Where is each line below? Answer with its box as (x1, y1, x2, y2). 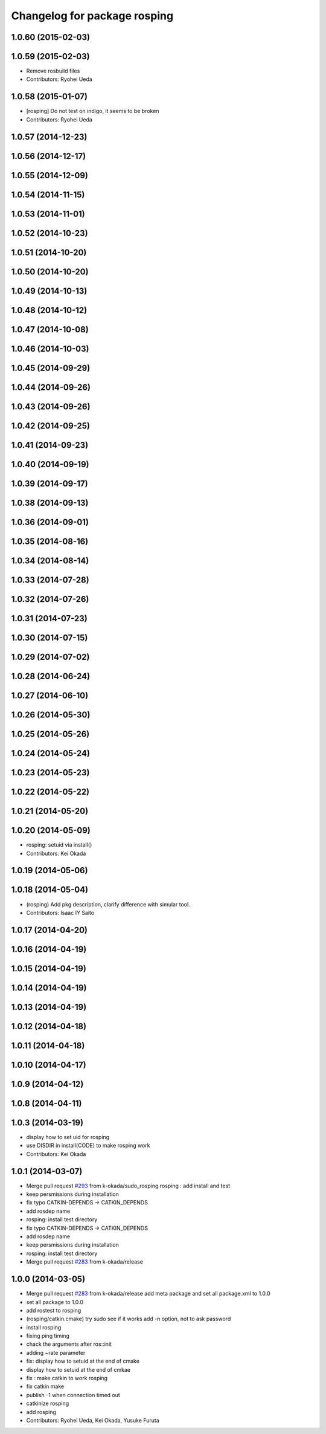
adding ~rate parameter (26, 1349, 86, 1356)
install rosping (26, 1323, 62, 1331)
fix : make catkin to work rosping (26, 1375, 108, 1382)
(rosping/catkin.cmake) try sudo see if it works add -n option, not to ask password (26, 1315, 231, 1323)
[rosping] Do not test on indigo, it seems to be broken (26, 108, 159, 115)
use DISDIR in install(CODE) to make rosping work (26, 1142, 150, 1149)
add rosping (26, 1408, 57, 1415)
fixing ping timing (26, 1332, 69, 1340)
